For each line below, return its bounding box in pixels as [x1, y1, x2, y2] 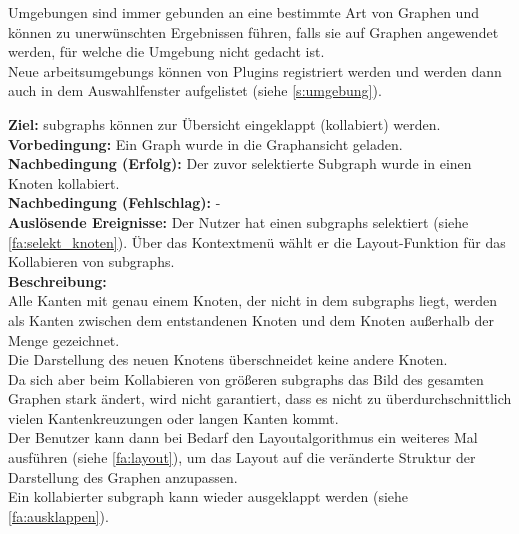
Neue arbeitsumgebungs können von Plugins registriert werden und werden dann [8, 60, 502, 81]
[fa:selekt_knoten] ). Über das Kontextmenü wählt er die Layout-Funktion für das [8, 231, 506, 252]
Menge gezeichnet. [8, 329, 120, 350]
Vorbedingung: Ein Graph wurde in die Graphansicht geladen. [8, 133, 403, 154]
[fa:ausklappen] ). [8, 505, 109, 526]
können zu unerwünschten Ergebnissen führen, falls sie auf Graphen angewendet [8, 21, 499, 42]
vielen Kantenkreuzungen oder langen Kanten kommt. [8, 407, 339, 428]
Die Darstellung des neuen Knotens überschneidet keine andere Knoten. [8, 349, 448, 370]
